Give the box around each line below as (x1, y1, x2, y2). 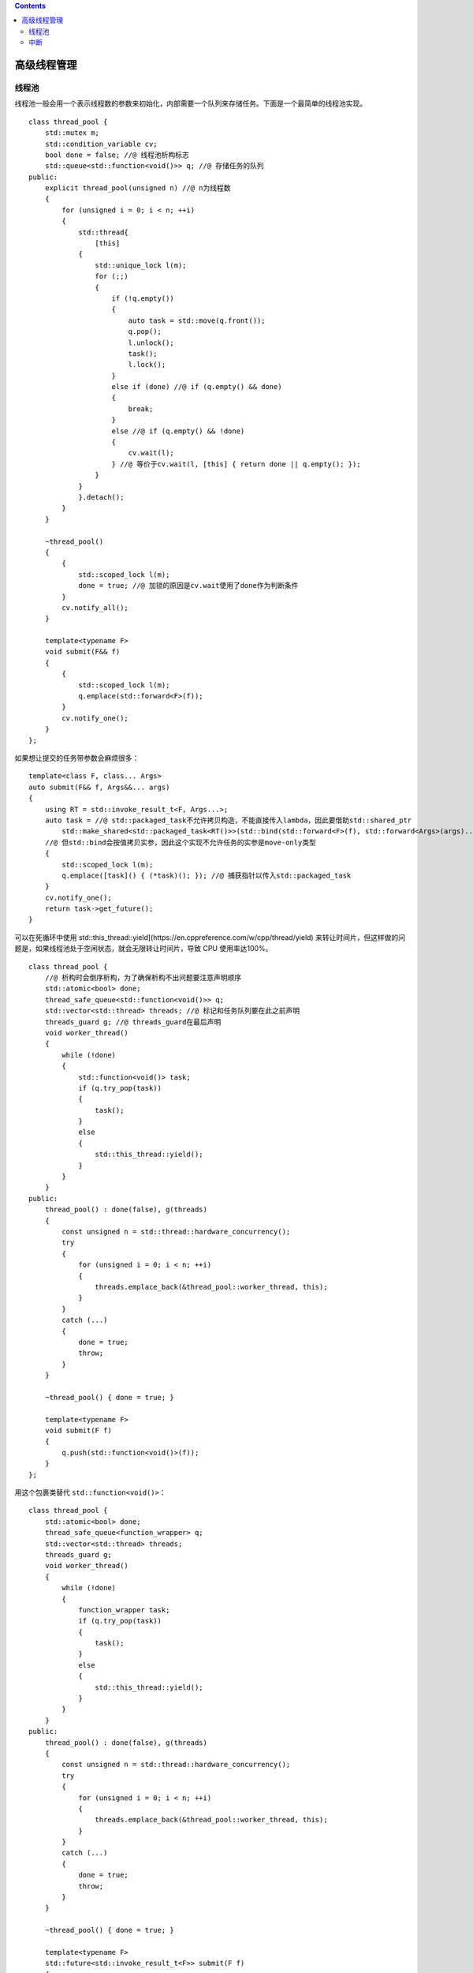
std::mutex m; (44, 129, 100, 137)
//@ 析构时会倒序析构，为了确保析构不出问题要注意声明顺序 (44, 973, 242, 983)
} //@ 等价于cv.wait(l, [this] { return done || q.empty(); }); (111, 459, 362, 469)
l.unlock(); (128, 338, 175, 347)
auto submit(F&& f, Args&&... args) (28, 782, 170, 792)
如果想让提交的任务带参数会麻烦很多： (14, 753, 140, 762)
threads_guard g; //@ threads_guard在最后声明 (44, 1017, 222, 1026)
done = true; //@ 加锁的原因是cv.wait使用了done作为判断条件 (78, 581, 299, 590)
